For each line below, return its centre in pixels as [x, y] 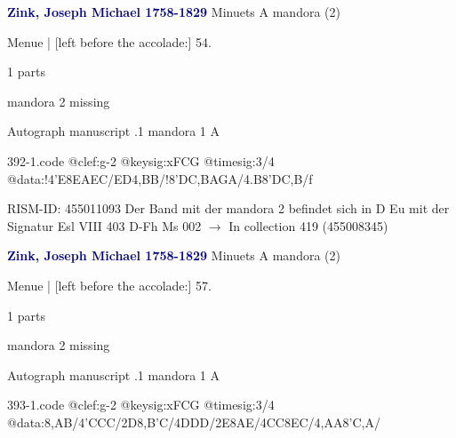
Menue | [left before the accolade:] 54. [109, 41]
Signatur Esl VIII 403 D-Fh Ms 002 [104, 225]
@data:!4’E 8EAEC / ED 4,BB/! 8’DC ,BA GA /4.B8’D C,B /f [160, 178]
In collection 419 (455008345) [308, 225]
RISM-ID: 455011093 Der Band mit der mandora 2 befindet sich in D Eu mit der [228, 208]
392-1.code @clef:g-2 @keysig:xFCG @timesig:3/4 [141, 160]
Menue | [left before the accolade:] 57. [109, 285]
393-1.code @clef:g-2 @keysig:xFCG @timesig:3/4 [141, 405]
